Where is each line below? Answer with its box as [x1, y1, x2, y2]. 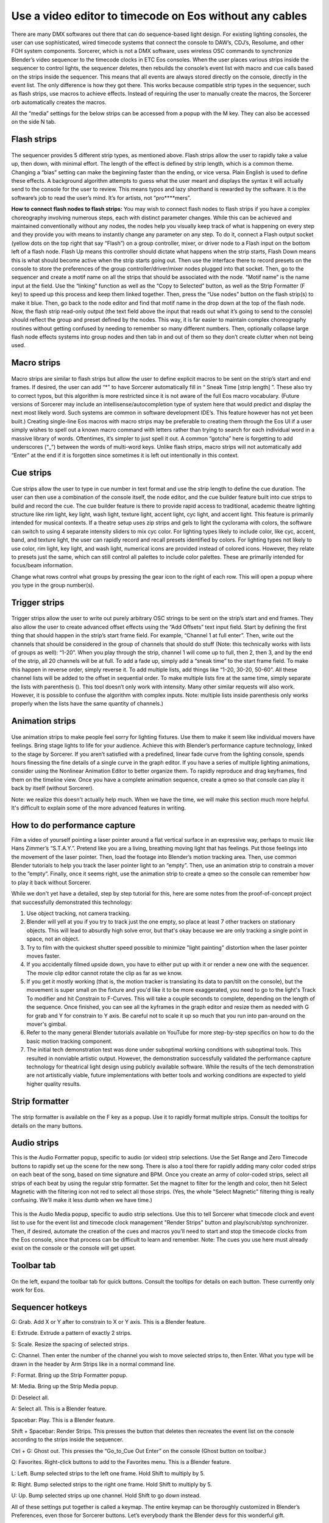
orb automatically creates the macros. [11, 98, 107, 106]
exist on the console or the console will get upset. [11, 1245, 136, 1252]
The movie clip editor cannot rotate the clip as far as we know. [26, 969, 183, 977]
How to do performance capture [11, 820, 136, 830]
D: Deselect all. [11, 1394, 49, 1401]
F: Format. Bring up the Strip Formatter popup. [11, 1371, 128, 1379]
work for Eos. [11, 1286, 45, 1294]
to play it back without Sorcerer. [11, 878, 91, 886]
